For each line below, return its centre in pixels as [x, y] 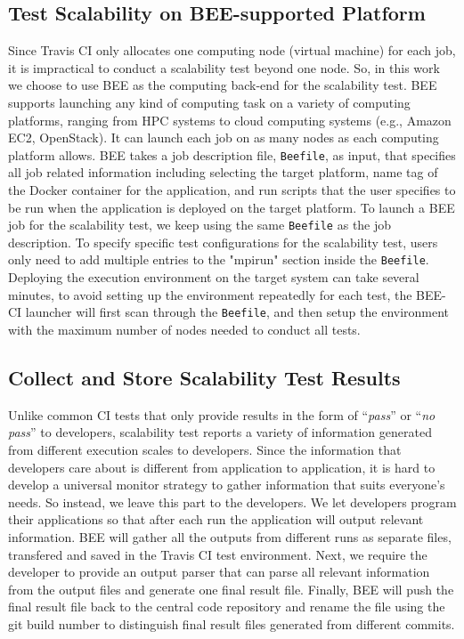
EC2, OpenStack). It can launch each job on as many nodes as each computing [224, 138]
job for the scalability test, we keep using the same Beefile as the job [200, 225]
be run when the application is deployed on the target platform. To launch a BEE [232, 207]
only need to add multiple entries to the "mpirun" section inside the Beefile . [219, 259]
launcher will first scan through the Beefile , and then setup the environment [237, 312]
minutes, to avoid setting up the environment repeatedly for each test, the [210, 294]
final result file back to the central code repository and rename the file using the [227, 607]
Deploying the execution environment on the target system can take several [214, 277]
